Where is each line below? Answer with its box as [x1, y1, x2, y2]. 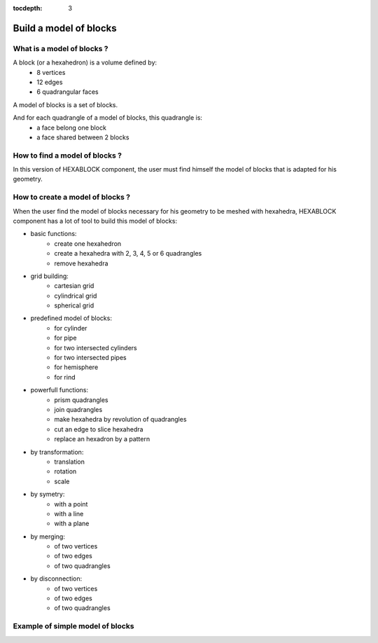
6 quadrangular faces [36, 88, 99, 96]
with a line [54, 509, 84, 518]
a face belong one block [36, 123, 106, 132]
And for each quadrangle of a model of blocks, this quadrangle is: [13, 113, 203, 122]
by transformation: [30, 448, 84, 456]
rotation [54, 467, 77, 476]
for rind [54, 373, 76, 381]
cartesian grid [54, 282, 94, 290]
